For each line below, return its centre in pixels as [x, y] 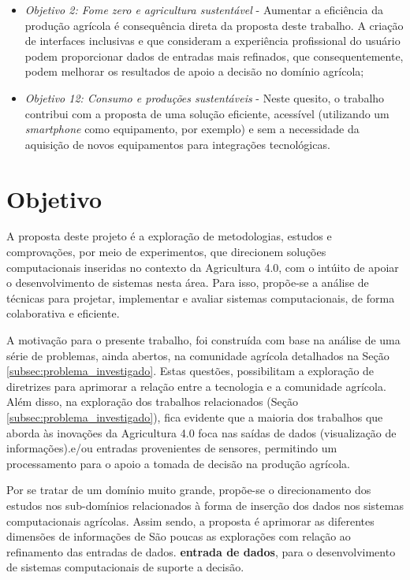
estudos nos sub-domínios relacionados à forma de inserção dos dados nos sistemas [205, 505]
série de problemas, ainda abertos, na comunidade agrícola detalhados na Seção [198, 355]
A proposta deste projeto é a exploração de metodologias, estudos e [169, 236]
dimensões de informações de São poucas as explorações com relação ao [179, 536]
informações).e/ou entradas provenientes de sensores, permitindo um [172, 448]
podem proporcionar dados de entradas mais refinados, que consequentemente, [214, 56]
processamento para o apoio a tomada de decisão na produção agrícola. [178, 463]
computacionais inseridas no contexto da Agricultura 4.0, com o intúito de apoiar [203, 267]
